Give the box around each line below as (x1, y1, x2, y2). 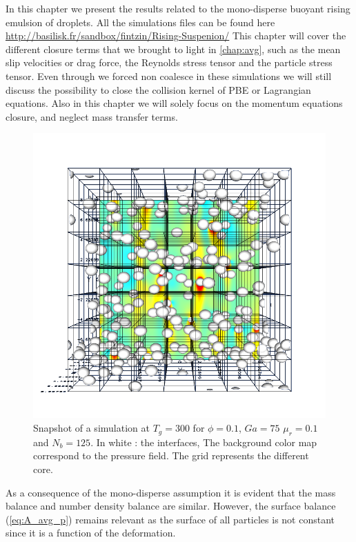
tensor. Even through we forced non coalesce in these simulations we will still (6, 68, 332, 83)
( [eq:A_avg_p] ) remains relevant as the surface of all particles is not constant (6, 512, 335, 526)
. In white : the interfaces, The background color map (90, 434, 317, 449)
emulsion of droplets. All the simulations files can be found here (6, 14, 275, 29)
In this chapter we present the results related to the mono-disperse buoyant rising (6, 1, 350, 15)
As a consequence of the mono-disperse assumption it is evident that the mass (6, 485, 336, 499)
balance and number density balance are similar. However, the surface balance (6, 499, 336, 513)
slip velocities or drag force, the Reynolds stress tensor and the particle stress (6, 55, 333, 70)
